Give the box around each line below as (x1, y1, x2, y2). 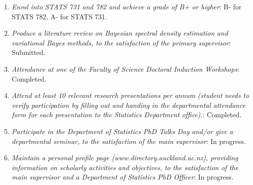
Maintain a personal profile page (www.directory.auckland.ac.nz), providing (11, 152, 238, 163)
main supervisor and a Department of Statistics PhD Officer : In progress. (11, 172, 234, 182)
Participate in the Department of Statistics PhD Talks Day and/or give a (11, 126, 233, 136)
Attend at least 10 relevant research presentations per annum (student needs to (11, 90, 249, 100)
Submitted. (11, 47, 45, 57)
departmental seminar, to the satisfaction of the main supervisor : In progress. (11, 136, 246, 146)
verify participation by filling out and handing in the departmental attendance (11, 99, 246, 110)
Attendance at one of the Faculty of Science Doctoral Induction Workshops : (11, 63, 240, 74)
